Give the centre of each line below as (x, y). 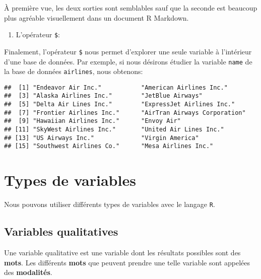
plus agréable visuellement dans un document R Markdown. (96, 17)
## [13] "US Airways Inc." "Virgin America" (102, 138)
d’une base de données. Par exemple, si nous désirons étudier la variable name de (128, 61)
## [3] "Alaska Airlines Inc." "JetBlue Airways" (103, 96)
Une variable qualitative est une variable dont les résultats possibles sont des (122, 253)
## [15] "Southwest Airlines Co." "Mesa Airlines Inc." (109, 146)
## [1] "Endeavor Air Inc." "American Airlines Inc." (116, 87)
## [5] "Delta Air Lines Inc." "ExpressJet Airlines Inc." (120, 104)
